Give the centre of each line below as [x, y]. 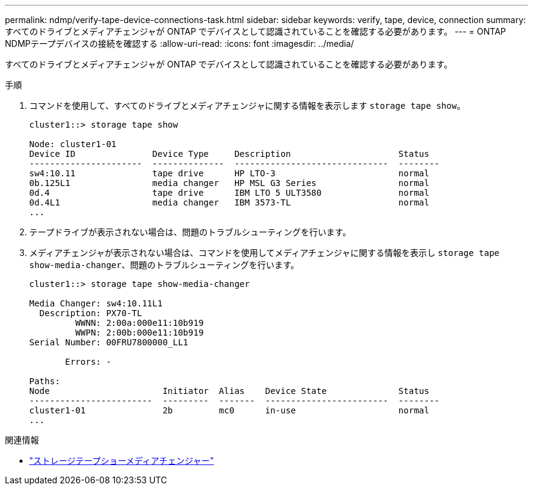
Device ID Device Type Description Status [229, 154]
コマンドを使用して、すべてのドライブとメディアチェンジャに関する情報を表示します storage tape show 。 [247, 105]
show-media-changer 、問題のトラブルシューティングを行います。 [164, 265]
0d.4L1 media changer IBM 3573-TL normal [229, 202]
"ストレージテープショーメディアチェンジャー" [122, 461]
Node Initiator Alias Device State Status [229, 391]
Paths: [45, 381]
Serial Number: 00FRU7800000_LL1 [109, 342]
